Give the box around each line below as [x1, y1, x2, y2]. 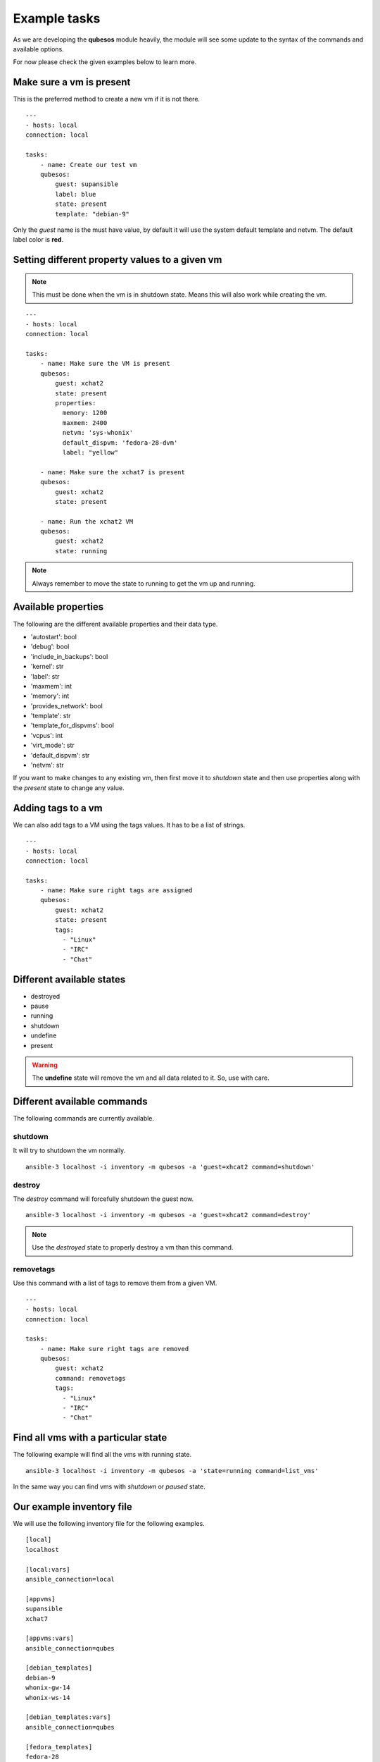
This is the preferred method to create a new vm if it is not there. [13, 95, 201, 104]
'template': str [30, 712, 71, 720]
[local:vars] [25, 1565, 70, 1573]
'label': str [30, 672, 60, 680]
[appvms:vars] [25, 1634, 74, 1642]
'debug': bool [30, 642, 70, 651]
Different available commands [13, 1096, 148, 1108]
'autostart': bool [30, 632, 77, 641]
